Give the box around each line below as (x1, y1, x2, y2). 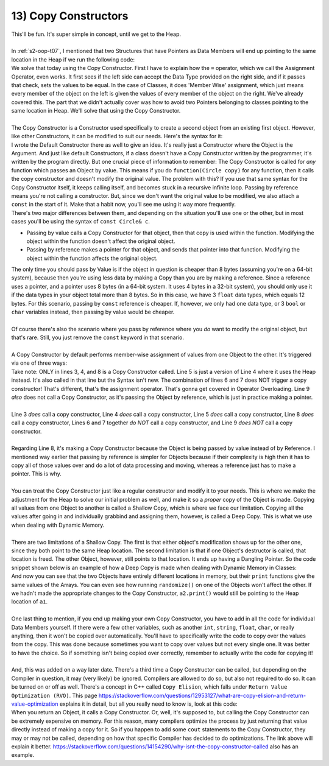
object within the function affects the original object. (26, 255, 158, 262)
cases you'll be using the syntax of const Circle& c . (11, 218, 150, 225)
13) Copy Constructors (11, 9, 129, 23)
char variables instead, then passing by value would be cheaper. (11, 308, 175, 316)
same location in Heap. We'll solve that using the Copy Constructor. (11, 107, 181, 114)
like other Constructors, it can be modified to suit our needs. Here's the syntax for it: (11, 133, 223, 140)
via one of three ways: (11, 359, 67, 367)
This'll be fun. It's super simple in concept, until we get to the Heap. (11, 30, 182, 38)
